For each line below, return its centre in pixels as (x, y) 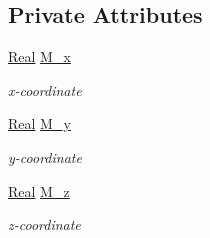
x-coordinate (45, 89)
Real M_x (39, 56)
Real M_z (39, 190)
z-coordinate (44, 224)
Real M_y (39, 123)
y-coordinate (45, 156)
